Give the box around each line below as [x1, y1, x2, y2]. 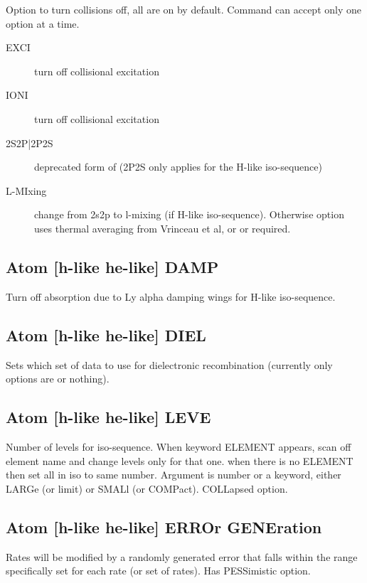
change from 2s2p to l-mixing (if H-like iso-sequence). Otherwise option [34, 207, 344, 222]
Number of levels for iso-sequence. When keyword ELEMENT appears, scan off [6, 439, 351, 454]
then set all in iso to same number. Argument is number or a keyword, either [6, 467, 341, 482]
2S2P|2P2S [6, 135, 53, 150]
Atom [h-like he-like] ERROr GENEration [6, 515, 322, 537]
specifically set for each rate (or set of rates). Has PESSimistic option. [6, 563, 311, 578]
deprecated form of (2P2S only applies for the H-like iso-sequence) [34, 159, 322, 174]
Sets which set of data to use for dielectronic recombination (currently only [6, 357, 333, 372]
